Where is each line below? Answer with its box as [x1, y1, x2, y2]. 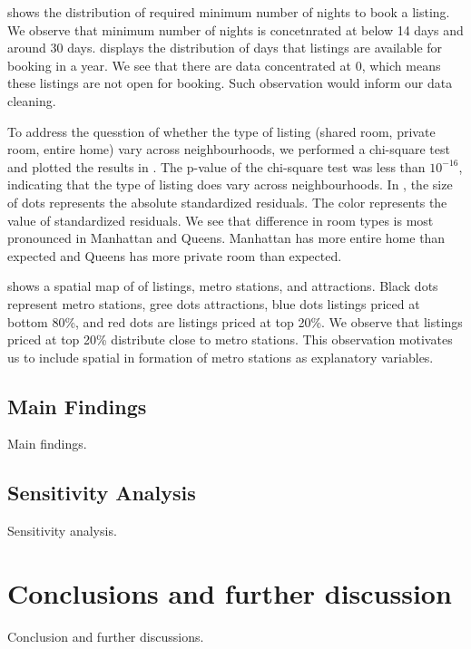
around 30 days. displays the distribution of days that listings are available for [7, 38, 443, 57]
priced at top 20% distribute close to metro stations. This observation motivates [7, 330, 453, 349]
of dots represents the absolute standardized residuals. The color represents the [7, 192, 447, 211]
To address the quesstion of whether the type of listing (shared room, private [7, 121, 436, 140]
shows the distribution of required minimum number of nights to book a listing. [7, 3, 450, 21]
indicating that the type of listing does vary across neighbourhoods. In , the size [7, 175, 453, 194]
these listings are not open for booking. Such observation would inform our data [7, 73, 453, 92]
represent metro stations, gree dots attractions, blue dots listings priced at [7, 294, 420, 313]
